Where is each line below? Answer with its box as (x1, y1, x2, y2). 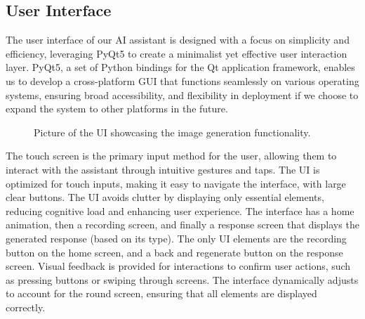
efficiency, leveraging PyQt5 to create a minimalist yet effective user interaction (6, 46, 347, 60)
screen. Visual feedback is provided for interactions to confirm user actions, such (6, 259, 351, 273)
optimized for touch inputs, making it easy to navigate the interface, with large (6, 176, 346, 190)
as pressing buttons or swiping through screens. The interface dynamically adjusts (6, 272, 359, 287)
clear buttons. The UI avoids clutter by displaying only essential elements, (6, 190, 324, 204)
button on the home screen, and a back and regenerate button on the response (6, 245, 343, 259)
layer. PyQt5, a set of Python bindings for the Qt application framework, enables (6, 60, 355, 74)
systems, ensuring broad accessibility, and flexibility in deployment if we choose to (6, 87, 359, 102)
